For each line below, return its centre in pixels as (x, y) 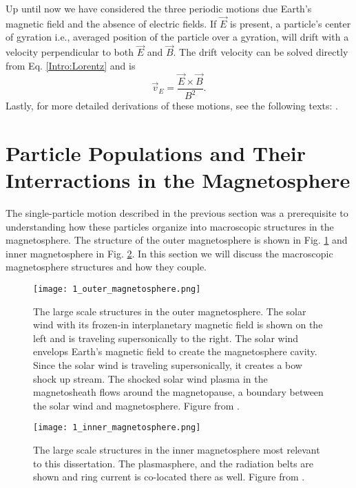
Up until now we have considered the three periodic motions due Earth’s (159, 8)
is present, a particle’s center (290, 23)
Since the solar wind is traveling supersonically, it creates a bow (168, 364)
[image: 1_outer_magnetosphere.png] (117, 289)
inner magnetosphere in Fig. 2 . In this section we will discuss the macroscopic (169, 253)
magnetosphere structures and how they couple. (106, 267)
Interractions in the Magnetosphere (178, 180)
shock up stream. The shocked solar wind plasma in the (150, 378)
